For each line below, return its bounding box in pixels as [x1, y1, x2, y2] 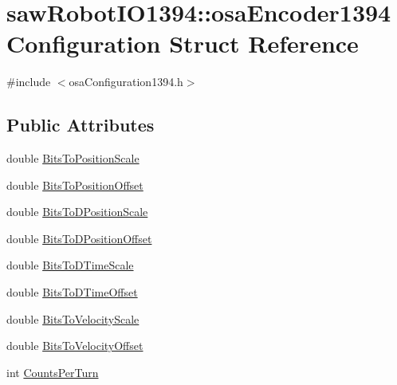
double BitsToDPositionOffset [6, 230, 152, 246]
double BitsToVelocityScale [6, 310, 140, 327]
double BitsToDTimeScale [6, 257, 134, 273]
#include [6, 73, 51, 90]
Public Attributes [6, 112, 155, 137]
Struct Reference [169, 27, 359, 60]
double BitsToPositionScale [6, 150, 140, 167]
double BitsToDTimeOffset [6, 284, 138, 301]
